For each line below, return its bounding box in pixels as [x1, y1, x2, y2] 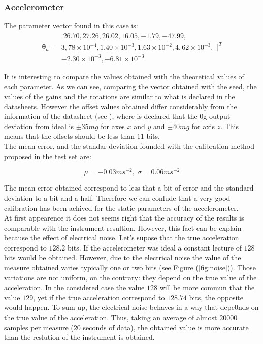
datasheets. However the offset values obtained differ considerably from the [4, 101, 237, 111]
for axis [191, 120, 215, 131]
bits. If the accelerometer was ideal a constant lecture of [68, 242, 242, 253]
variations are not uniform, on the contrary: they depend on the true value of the [4, 272, 257, 283]
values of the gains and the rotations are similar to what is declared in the [4, 91, 235, 102]
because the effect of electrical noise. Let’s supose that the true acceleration [4, 232, 239, 243]
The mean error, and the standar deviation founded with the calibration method [4, 141, 255, 151]
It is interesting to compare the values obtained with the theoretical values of [4, 71, 244, 81]
